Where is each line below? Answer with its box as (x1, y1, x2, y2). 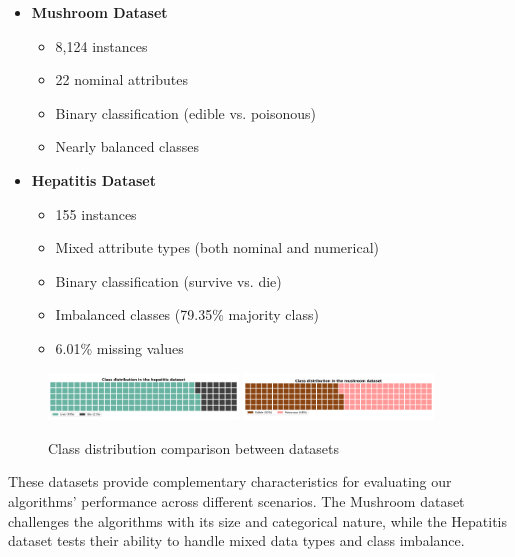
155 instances (55, 203, 137, 224)
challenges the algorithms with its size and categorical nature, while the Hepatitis (8, 510, 508, 531)
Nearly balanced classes (55, 136, 199, 157)
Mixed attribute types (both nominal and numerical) (55, 237, 379, 258)
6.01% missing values (55, 337, 184, 358)
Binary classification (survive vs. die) (55, 270, 282, 291)
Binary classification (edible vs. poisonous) (55, 102, 317, 123)
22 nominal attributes (55, 69, 188, 90)
